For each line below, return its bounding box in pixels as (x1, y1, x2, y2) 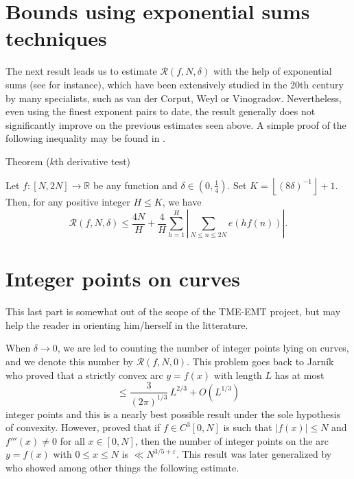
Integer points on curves (5, 265, 240, 293)
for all (60, 433, 85, 447)
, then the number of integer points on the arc (134, 433, 329, 447)
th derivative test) (54, 153, 131, 168)
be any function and (93, 177, 178, 192)
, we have (162, 195, 202, 209)
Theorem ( (5, 153, 50, 168)
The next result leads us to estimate (5, 64, 157, 78)
